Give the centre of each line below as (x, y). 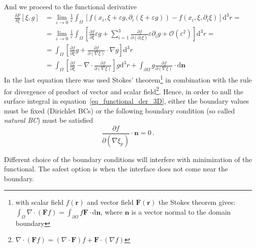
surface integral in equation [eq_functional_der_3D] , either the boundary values (127, 100)
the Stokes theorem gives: (197, 202)
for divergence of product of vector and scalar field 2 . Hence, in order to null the (124, 90)
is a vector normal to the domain (181, 212)
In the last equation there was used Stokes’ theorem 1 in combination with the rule (128, 79)
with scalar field (40, 202)
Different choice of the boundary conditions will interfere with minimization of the (128, 159)
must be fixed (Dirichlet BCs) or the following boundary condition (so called (119, 110)
